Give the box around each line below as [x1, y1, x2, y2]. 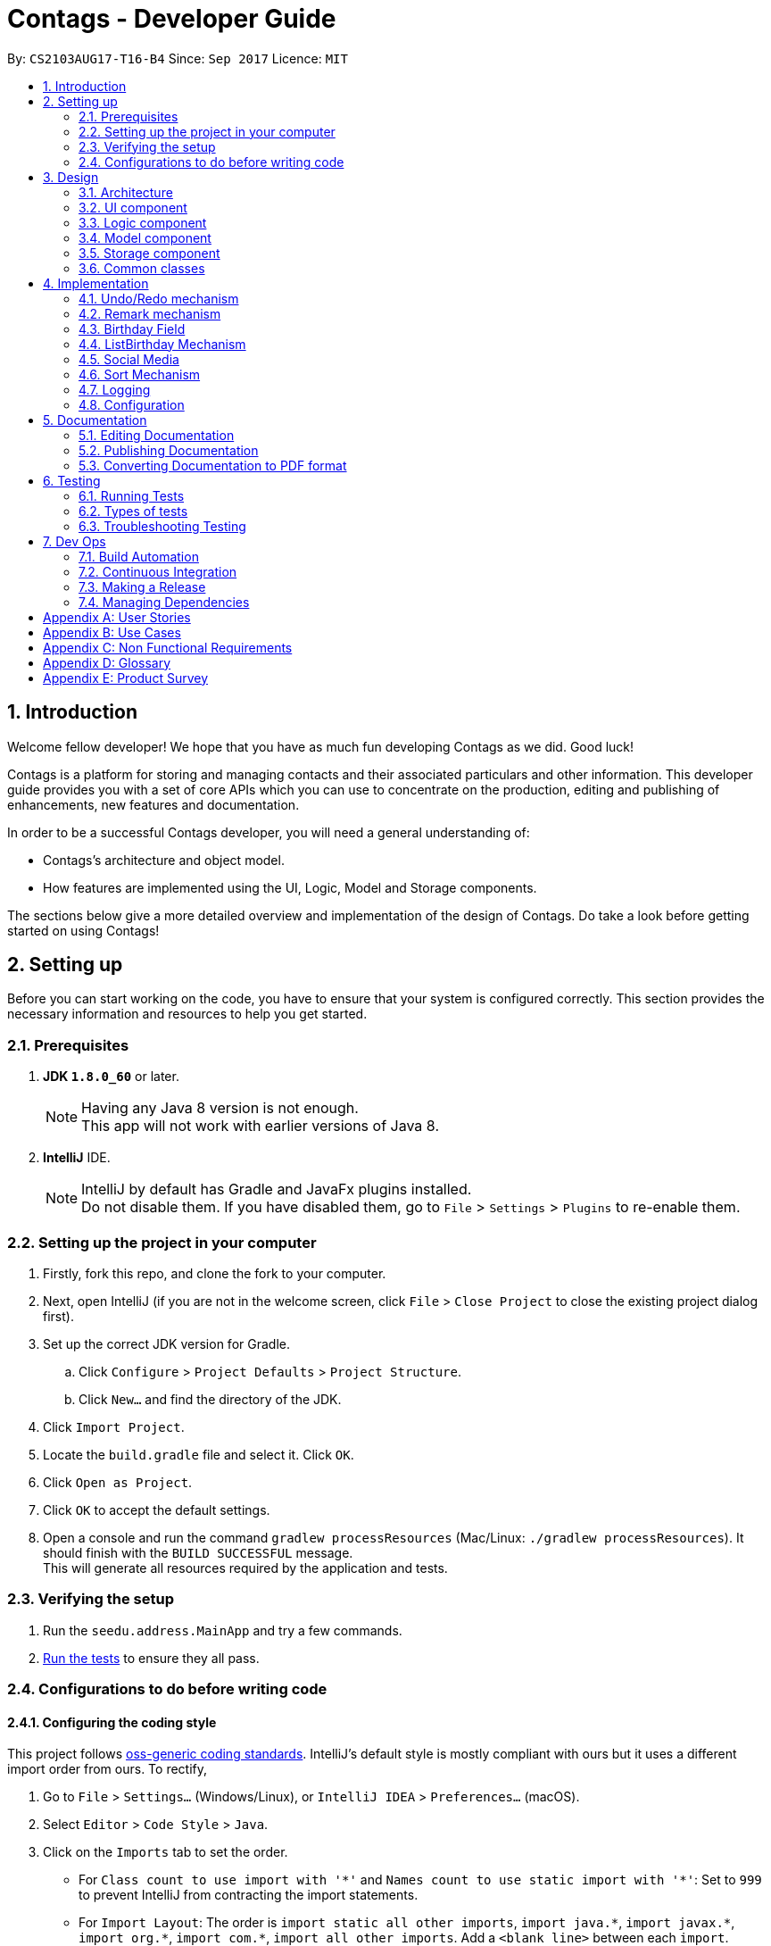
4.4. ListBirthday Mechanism [79, 336, 246, 352]
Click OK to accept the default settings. [43, 1501, 270, 1518]
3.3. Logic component [79, 214, 207, 230]
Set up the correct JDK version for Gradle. [43, 1335, 290, 1351]
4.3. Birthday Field [79, 320, 186, 337]
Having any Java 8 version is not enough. [81, 1099, 359, 1118]
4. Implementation [43, 275, 149, 291]
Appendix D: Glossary [43, 654, 171, 670]
